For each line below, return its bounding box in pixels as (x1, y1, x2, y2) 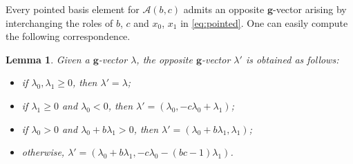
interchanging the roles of (6, 15, 113, 30)
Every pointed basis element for (6, 2, 140, 16)
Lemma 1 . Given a (6, 52, 90, 66)
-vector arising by (272, 2, 347, 16)
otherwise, (21, 145, 65, 159)
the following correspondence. (6, 29, 131, 43)
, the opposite (136, 52, 193, 66)
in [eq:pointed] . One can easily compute (180, 15, 348, 30)
